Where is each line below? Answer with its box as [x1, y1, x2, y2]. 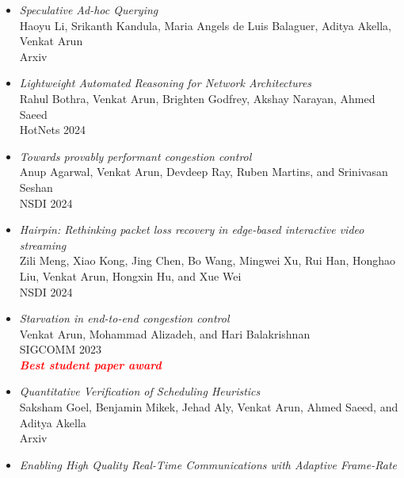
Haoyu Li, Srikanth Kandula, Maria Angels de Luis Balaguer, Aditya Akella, [19, 17, 391, 33]
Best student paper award [19, 356, 162, 373]
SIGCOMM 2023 [19, 341, 101, 358]
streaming [19, 236, 67, 253]
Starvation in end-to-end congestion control [19, 310, 230, 327]
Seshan [19, 178, 53, 195]
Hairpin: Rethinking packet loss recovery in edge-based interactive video [19, 221, 364, 238]
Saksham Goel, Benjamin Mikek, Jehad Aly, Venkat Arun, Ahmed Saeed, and [19, 399, 398, 415]
